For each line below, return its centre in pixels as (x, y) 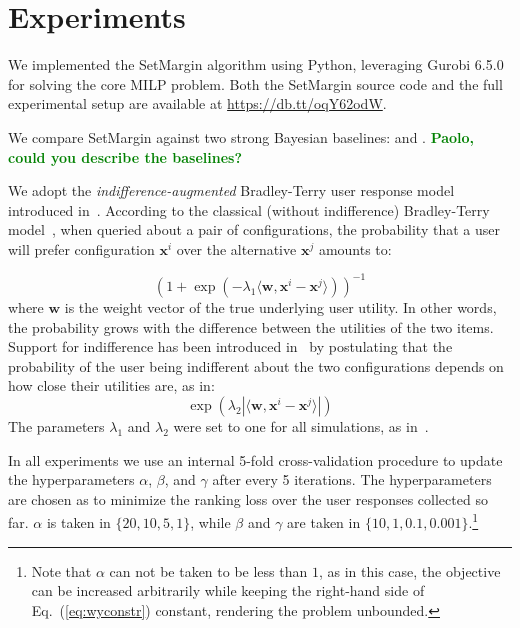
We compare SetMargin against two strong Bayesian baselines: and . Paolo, (241, 136)
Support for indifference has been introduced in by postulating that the (230, 346)
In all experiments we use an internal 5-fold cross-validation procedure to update (255, 459)
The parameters (56, 425)
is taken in (78, 521)
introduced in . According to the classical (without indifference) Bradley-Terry (249, 209)
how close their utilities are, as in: (111, 385)
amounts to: (355, 248)
